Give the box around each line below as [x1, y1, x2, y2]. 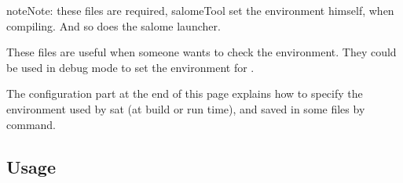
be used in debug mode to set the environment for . [6, 59, 255, 75]
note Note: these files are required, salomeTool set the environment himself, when [6, 2, 394, 18]
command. [6, 116, 56, 132]
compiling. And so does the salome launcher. [6, 17, 221, 34]
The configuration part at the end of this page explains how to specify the [6, 85, 363, 102]
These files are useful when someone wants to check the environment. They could [6, 44, 397, 60]
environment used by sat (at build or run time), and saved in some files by [6, 100, 365, 117]
